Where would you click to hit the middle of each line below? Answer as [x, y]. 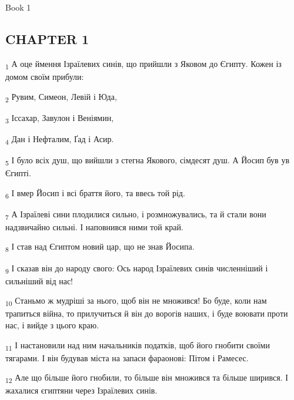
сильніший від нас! [39, 280]
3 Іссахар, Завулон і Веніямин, [60, 118]
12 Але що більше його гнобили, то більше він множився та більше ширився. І [147, 378]
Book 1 [18, 7]
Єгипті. [18, 173]
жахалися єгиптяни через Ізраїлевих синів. [81, 390]
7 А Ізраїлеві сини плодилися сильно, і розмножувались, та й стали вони [136, 214]
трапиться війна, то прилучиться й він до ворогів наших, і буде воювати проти [147, 313]
